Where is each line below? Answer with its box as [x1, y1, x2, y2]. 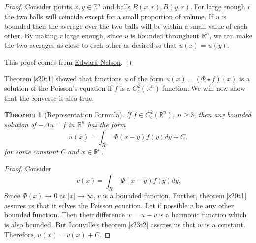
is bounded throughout [130, 30, 199, 40]
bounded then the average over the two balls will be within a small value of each [4, 21, 247, 31]
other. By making [4, 30, 58, 40]
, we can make [209, 30, 252, 40]
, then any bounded [194, 109, 251, 119]
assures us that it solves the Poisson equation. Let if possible [4, 200, 188, 210]
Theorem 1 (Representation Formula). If [4, 109, 131, 119]
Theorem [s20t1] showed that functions [4, 73, 122, 83]
